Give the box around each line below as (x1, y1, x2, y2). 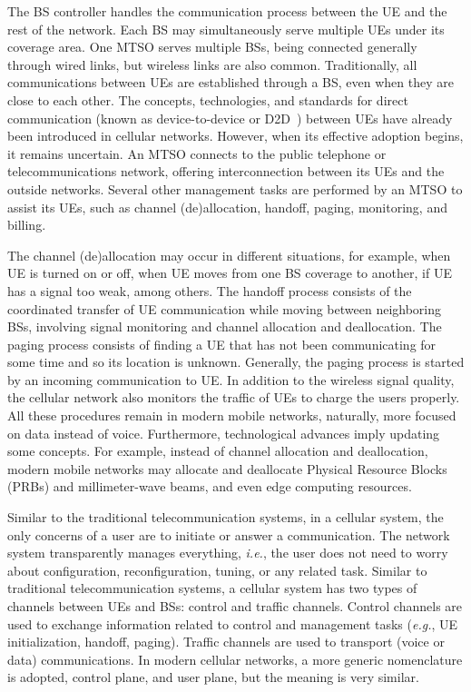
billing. (7, 215, 46, 234)
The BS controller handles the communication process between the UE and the (7, 2, 447, 20)
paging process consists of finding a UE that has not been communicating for (7, 334, 437, 353)
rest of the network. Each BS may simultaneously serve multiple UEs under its (7, 19, 445, 38)
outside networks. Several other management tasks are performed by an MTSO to (7, 179, 463, 198)
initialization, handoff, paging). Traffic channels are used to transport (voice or (7, 632, 445, 651)
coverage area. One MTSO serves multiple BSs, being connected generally (7, 37, 417, 56)
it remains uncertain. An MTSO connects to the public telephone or (7, 143, 387, 163)
